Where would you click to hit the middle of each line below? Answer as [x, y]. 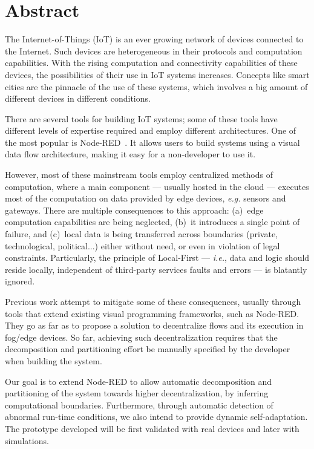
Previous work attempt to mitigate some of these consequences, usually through [153, 301]
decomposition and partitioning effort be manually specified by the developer [148, 349]
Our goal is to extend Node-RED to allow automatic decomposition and [138, 381]
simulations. [27, 440]
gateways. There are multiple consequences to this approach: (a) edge [134, 210]
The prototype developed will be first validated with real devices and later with [152, 428]
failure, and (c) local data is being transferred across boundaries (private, [142, 234]
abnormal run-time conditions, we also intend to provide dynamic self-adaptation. [156, 417]
